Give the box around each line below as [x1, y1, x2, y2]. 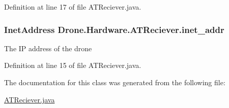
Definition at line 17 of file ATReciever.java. [4, 2, 141, 12]
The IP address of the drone [4, 43, 92, 53]
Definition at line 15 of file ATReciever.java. [4, 60, 141, 70]
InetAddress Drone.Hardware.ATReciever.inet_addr [4, 23, 224, 35]
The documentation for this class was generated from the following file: [4, 77, 225, 87]
